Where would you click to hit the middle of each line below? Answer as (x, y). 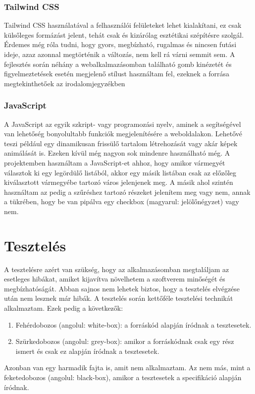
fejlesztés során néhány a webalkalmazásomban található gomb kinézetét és (118, 64)
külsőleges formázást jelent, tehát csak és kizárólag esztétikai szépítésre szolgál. (124, 34)
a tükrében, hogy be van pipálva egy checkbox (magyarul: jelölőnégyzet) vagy (122, 201)
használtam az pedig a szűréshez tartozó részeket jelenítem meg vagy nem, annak (127, 192)
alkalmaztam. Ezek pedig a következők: (64, 308)
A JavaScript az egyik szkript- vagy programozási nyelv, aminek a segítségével (123, 124)
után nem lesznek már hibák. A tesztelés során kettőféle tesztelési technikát (119, 298)
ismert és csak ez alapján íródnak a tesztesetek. (87, 351)
